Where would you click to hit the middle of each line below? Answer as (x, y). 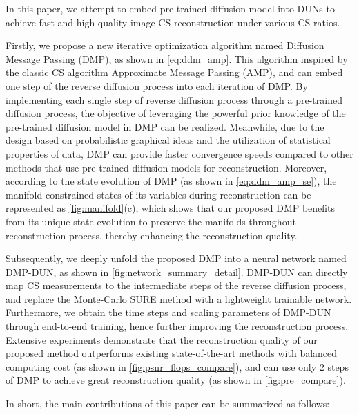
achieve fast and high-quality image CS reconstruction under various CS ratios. (173, 22)
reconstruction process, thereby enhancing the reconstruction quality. (152, 235)
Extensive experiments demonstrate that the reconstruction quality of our (162, 339)
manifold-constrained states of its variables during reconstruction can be (158, 194)
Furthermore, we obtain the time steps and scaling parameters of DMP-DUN (168, 312)
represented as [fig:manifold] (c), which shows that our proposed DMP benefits (171, 208)
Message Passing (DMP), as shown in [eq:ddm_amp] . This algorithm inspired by (177, 58)
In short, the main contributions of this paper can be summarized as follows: (168, 404)
